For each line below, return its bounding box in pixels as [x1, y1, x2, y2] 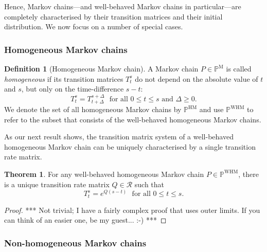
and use [199, 104, 224, 115]
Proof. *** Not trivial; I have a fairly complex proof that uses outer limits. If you [4, 204, 260, 215]
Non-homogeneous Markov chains [4, 236, 147, 249]
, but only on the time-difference [21, 83, 124, 94]
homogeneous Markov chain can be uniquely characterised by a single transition [4, 141, 256, 152]
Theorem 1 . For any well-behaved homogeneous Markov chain [4, 168, 204, 179]
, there [238, 168, 259, 179]
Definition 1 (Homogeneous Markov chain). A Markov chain [4, 63, 199, 74]
